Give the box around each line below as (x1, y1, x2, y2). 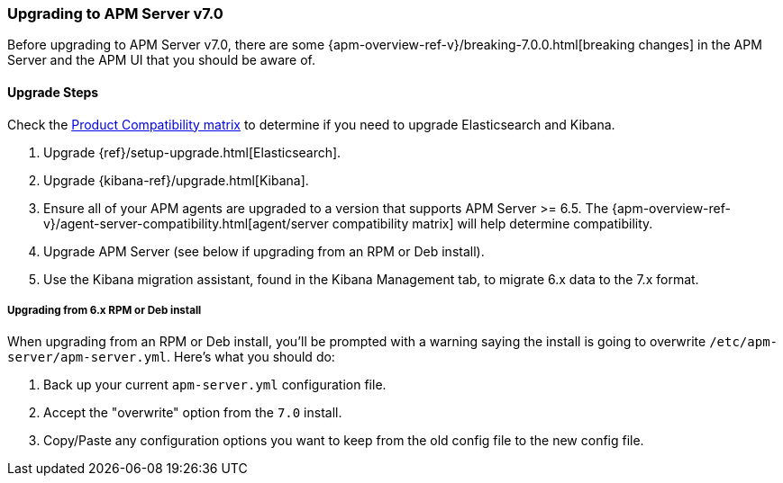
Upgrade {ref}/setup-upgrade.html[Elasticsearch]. (43, 144, 341, 160)
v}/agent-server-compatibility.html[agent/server (43, 215, 329, 231)
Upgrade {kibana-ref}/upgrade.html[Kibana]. (43, 172, 309, 188)
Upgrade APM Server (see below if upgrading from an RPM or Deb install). (43, 243, 485, 259)
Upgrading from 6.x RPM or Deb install (7, 303, 202, 317)
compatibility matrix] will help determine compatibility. (332, 215, 653, 231)
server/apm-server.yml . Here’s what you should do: (7, 349, 335, 365)
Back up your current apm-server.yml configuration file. (43, 377, 387, 393)
